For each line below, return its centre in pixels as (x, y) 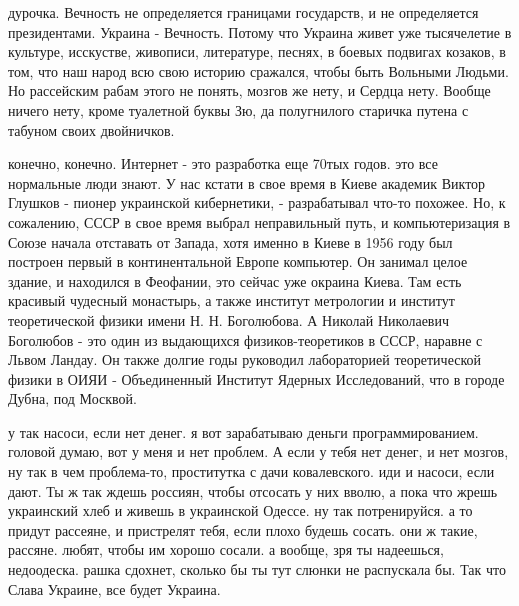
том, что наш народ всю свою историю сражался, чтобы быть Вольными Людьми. (258, 70)
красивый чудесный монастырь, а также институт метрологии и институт (231, 300)
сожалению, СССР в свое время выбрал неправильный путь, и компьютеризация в (259, 221)
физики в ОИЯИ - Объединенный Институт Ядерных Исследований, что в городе (256, 378)
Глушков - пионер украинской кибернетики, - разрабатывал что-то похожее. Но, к (257, 202)
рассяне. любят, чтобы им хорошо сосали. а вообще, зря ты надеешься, (226, 549)
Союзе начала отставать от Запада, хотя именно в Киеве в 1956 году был (230, 241)
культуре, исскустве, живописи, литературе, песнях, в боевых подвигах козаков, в (257, 51)
